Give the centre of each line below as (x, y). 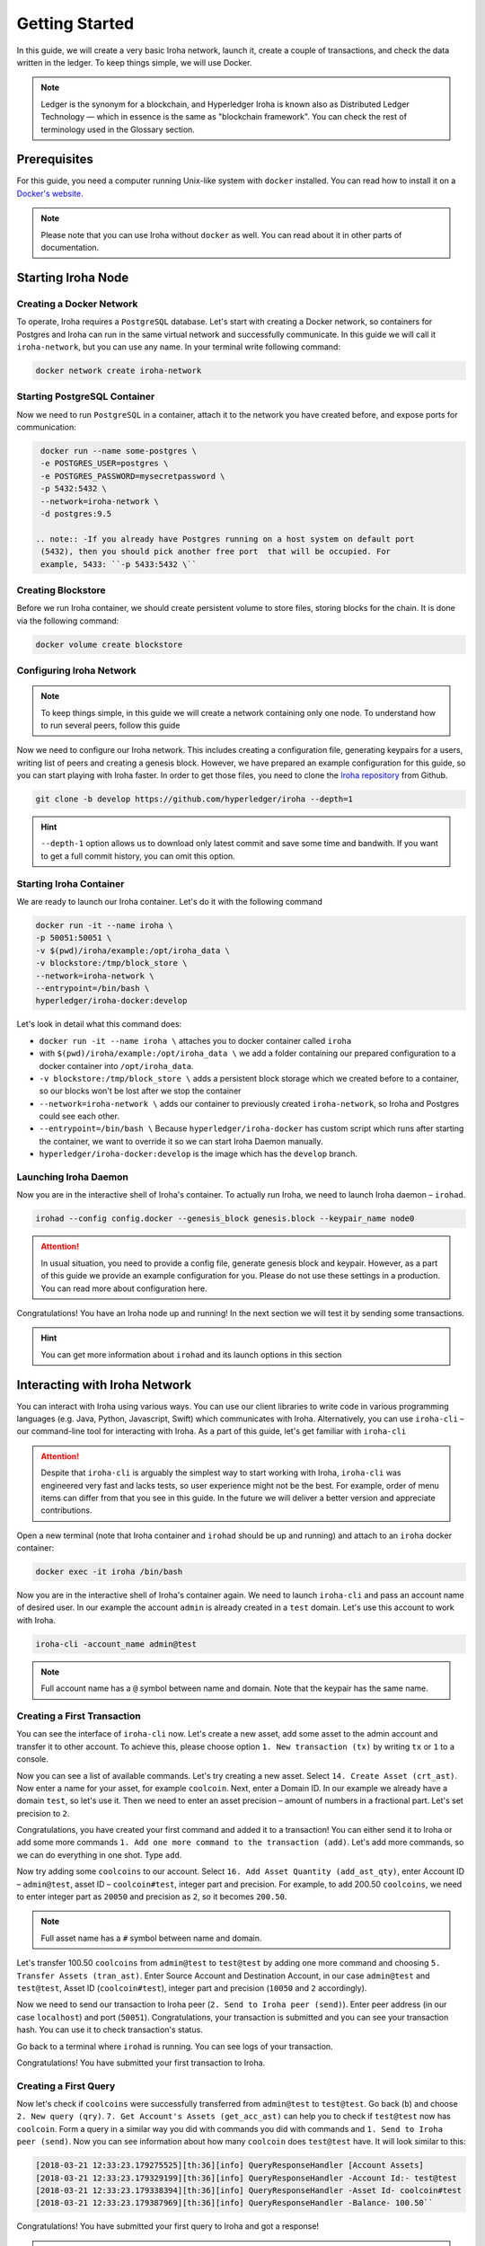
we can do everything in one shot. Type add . (99, 1854)
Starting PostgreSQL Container (86, 397)
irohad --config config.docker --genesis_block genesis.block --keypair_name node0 (225, 1219)
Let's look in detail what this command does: (99, 1024)
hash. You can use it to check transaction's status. (110, 2029)
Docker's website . (50, 193)
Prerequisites (55, 159)
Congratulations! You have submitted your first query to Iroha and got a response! (168, 2226)
